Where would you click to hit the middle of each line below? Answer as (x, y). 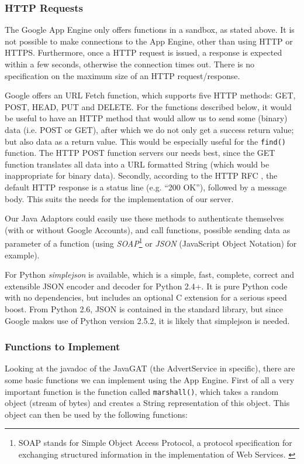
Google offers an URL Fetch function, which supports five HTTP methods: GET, (150, 95)
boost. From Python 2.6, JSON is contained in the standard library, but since (144, 309)
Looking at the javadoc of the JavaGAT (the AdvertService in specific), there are (150, 368)
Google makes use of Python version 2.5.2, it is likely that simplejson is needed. (147, 320)
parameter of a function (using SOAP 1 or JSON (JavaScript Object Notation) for (151, 243)
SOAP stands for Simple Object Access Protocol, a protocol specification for (155, 443)
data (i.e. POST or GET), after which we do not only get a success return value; (149, 129)
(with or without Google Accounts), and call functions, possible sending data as (148, 229)
